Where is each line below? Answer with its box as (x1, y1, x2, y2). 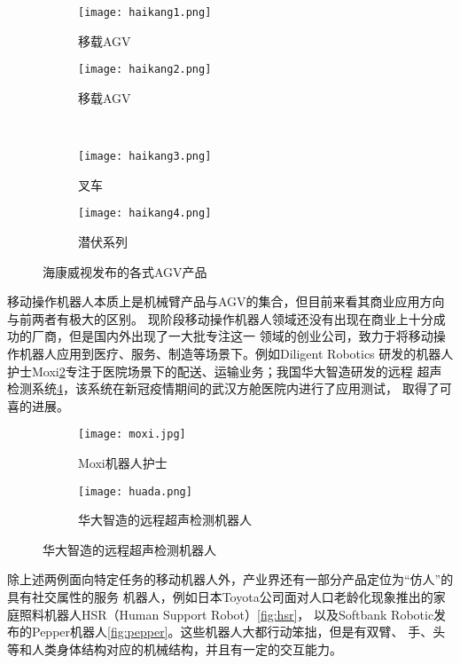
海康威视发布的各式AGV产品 (43, 262, 207, 281)
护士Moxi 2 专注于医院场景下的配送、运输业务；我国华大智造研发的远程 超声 (7, 361, 442, 380)
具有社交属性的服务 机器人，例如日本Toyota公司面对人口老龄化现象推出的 (7, 588, 433, 606)
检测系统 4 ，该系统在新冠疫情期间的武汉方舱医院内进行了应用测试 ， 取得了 (7, 379, 440, 398)
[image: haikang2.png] (78, 63, 212, 76)
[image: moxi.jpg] (78, 428, 186, 441)
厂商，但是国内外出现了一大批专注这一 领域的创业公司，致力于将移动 (31, 327, 433, 345)
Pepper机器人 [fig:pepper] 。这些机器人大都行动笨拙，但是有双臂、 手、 (31, 622, 433, 641)
